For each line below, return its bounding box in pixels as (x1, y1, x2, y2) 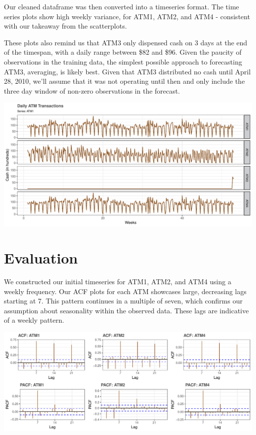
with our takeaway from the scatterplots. (4, 21, 127, 31)
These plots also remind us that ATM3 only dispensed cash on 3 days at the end (4, 37, 248, 47)
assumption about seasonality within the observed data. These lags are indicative (4, 305, 249, 315)
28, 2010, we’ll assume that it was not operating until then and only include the (4, 76, 245, 86)
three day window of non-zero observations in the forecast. (4, 85, 180, 96)
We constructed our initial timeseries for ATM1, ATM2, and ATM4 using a (4, 276, 231, 287)
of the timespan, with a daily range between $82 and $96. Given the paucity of (4, 47, 242, 57)
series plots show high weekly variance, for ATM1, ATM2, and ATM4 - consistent (4, 11, 250, 21)
